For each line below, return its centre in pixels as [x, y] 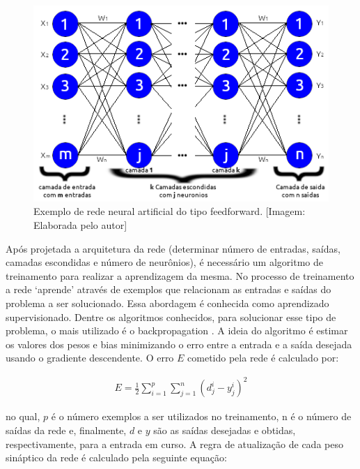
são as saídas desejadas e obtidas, [225, 430]
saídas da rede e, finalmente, [66, 430]
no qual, [23, 416]
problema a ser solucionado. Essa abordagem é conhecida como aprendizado [167, 303]
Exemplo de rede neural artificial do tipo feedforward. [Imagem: [170, 211]
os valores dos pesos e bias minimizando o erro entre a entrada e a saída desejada [179, 344]
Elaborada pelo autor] [80, 224]
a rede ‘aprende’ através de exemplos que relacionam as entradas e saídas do [169, 289]
